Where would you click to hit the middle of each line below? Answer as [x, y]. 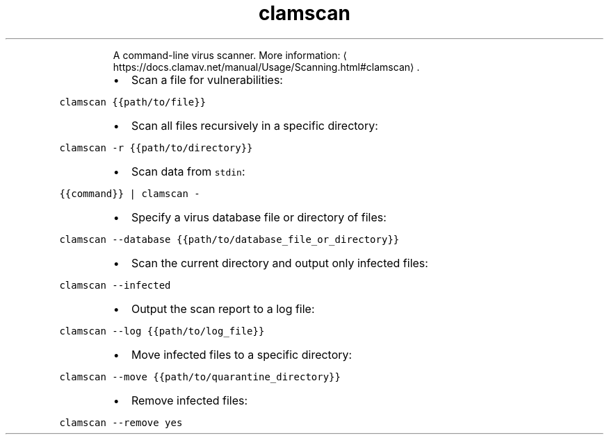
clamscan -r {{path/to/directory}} [156, 147]
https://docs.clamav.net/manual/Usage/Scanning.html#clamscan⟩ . [266, 67]
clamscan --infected [115, 285]
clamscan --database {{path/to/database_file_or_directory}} [229, 239]
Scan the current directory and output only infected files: [279, 263]
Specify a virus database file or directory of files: [259, 217]
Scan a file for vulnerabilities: [207, 79]
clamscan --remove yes [121, 422]
